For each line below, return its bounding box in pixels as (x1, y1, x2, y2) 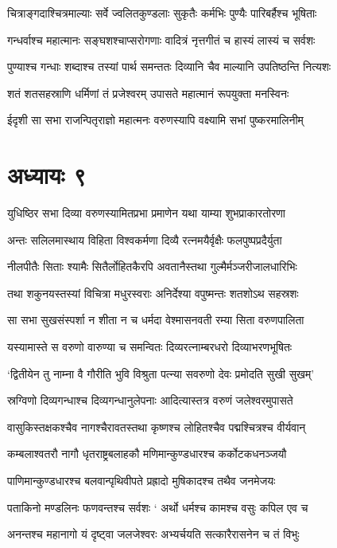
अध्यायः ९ (7, 159, 87, 191)
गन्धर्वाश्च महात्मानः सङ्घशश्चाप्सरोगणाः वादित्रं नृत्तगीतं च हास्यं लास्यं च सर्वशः (7, 31, 316, 48)
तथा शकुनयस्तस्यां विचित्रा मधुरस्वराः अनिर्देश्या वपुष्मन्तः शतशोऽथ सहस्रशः (7, 284, 299, 301)
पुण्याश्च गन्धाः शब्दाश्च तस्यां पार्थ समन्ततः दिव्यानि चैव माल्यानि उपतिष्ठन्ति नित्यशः (7, 58, 331, 75)
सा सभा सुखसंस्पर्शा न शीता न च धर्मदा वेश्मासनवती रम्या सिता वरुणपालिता (7, 311, 304, 328)
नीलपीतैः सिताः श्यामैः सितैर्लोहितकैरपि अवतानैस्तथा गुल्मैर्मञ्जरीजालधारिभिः (7, 258, 297, 275)
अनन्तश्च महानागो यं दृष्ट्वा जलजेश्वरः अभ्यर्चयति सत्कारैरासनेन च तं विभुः (7, 526, 300, 542)
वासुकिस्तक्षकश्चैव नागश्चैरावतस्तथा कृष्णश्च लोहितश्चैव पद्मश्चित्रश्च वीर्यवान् (7, 418, 306, 435)
